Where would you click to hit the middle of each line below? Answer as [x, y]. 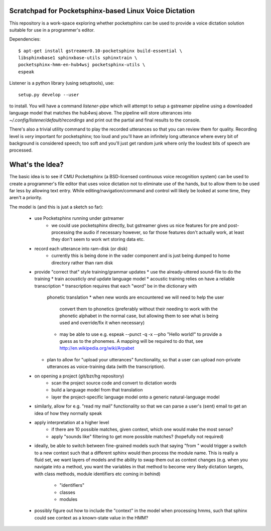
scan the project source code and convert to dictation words [114, 383]
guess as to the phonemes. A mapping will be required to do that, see [131, 341]
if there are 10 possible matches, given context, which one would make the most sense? [142, 430]
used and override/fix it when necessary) [102, 323]
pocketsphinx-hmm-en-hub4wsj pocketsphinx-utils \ [82, 65]
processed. [21, 150]
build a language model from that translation [97, 390]
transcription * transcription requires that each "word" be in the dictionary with [116, 286]
